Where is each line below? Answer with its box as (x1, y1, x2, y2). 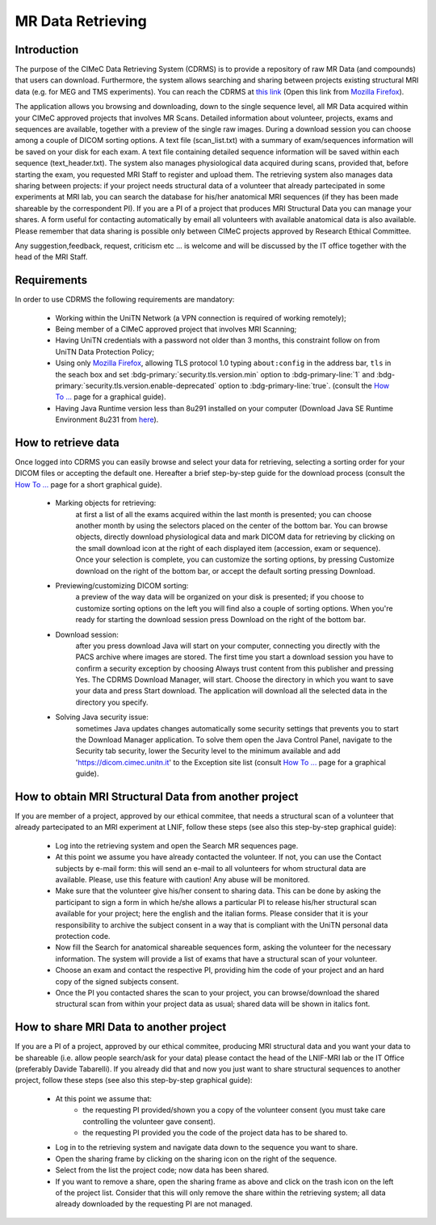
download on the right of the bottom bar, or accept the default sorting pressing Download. (75, 566, 375, 575)
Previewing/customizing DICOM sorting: (55, 580, 189, 590)
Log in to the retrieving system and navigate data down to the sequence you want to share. (55, 1143, 358, 1152)
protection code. (55, 932, 111, 941)
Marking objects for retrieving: (55, 498, 157, 508)
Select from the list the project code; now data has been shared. (55, 1165, 270, 1175)
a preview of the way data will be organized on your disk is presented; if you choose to (75, 592, 364, 602)
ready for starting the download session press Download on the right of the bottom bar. (75, 615, 367, 625)
